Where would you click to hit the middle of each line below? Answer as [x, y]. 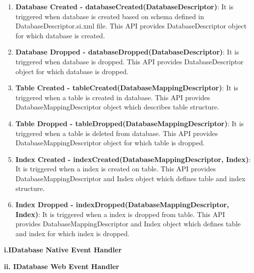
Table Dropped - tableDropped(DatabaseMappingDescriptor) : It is [130, 123]
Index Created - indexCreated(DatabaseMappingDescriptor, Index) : [133, 159]
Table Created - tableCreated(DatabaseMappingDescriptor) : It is [127, 88]
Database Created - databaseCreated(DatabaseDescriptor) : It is [125, 6]
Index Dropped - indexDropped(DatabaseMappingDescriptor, [122, 205]
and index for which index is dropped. [73, 233]
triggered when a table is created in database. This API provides [113, 97]
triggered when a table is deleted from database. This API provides [117, 133]
